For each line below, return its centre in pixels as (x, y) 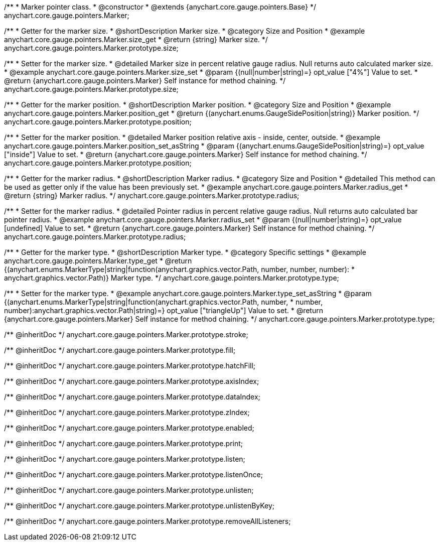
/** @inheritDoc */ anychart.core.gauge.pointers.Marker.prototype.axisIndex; (132, 381)
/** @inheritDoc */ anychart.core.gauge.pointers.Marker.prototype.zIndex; (127, 412)
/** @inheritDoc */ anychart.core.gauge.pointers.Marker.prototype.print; (123, 443)
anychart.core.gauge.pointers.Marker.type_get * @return (98, 261)
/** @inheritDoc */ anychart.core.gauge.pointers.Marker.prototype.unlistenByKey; (139, 506)
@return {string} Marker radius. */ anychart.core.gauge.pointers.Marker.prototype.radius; (152, 195)
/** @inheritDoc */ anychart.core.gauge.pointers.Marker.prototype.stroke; (126, 334)
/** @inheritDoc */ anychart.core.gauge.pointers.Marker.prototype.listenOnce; (133, 474)
